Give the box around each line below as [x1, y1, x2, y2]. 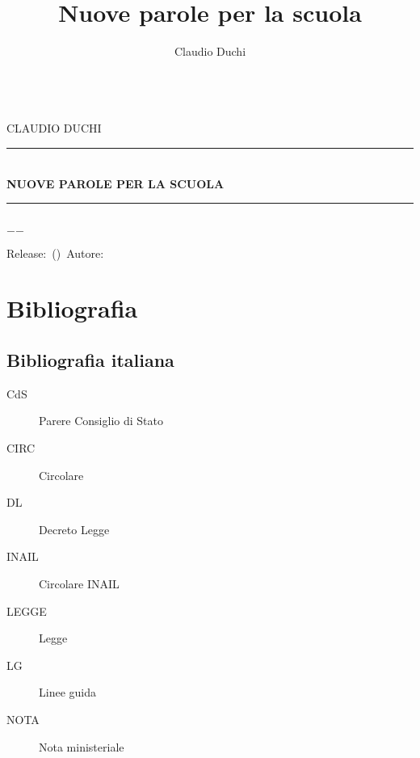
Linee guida [39, 684, 96, 701]
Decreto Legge [39, 520, 110, 537]
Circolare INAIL [39, 575, 120, 592]
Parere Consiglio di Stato [39, 412, 163, 429]
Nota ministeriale [39, 738, 124, 755]
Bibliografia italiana [6, 347, 174, 373]
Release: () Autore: [6, 244, 104, 261]
